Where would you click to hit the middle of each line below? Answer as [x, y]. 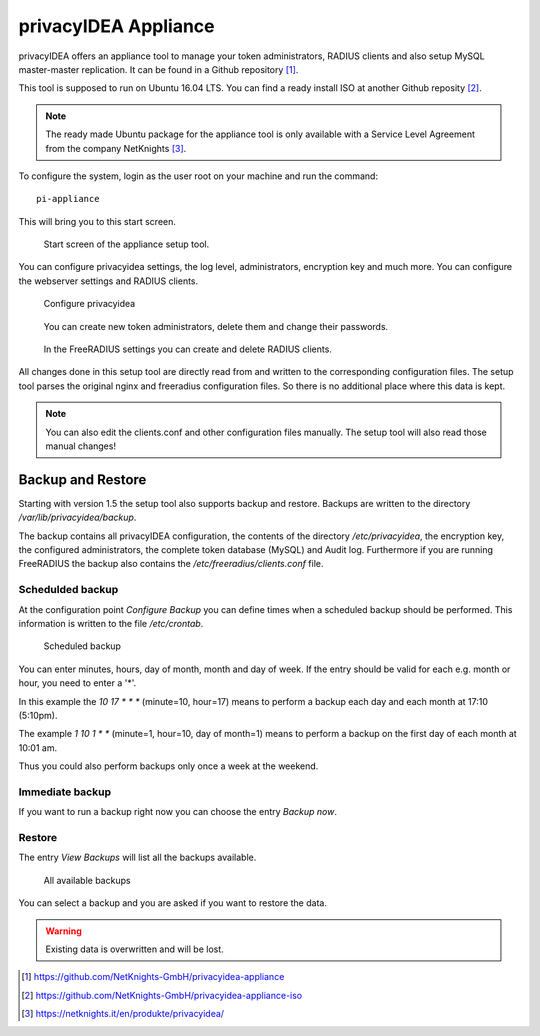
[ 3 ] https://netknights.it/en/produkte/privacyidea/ [123, 1014]
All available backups [87, 880]
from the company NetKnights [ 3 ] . [116, 148]
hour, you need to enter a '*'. [77, 683]
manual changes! [81, 446]
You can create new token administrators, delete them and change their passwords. [216, 326]
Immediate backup [65, 792]
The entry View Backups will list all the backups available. [137, 857]
